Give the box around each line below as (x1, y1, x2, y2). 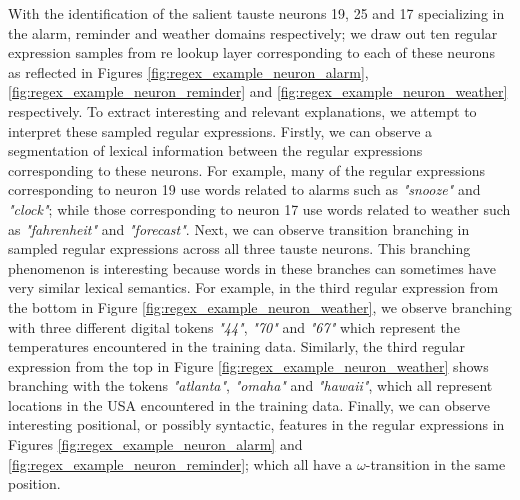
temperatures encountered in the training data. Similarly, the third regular (8, 336, 466, 357)
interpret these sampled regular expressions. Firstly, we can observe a (8, 120, 433, 141)
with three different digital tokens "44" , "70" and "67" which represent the (8, 316, 460, 337)
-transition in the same (365, 453, 506, 474)
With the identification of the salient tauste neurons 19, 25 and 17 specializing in (8, 3, 505, 23)
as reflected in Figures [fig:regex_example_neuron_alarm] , (8, 61, 369, 82)
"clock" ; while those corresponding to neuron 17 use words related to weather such (8, 198, 511, 219)
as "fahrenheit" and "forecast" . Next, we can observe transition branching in (8, 218, 470, 239)
